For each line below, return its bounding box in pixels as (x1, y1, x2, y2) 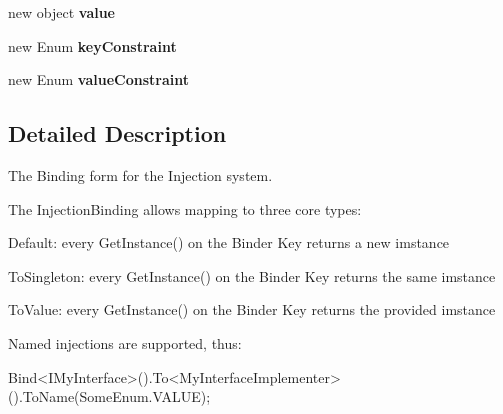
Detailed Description (8, 118, 227, 149)
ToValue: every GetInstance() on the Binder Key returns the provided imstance (8, 299, 496, 320)
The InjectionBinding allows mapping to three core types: (8, 198, 362, 219)
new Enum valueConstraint (8, 69, 189, 90)
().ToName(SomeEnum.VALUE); (8, 386, 211, 407)
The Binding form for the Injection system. (8, 164, 273, 185)
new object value (8, 2, 115, 22)
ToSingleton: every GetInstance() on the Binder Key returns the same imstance (8, 265, 496, 286)
